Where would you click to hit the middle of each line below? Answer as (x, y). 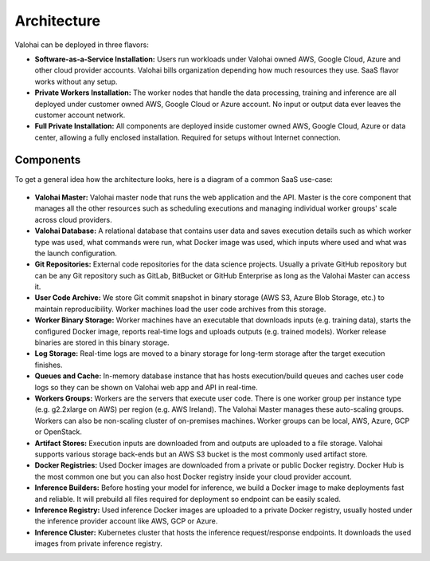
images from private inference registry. (99, 543)
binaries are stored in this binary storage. (102, 342)
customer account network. (80, 115)
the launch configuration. (76, 253)
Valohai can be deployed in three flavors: (82, 45)
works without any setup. (76, 81)
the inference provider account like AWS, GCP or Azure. (126, 521)
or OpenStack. (59, 432)
